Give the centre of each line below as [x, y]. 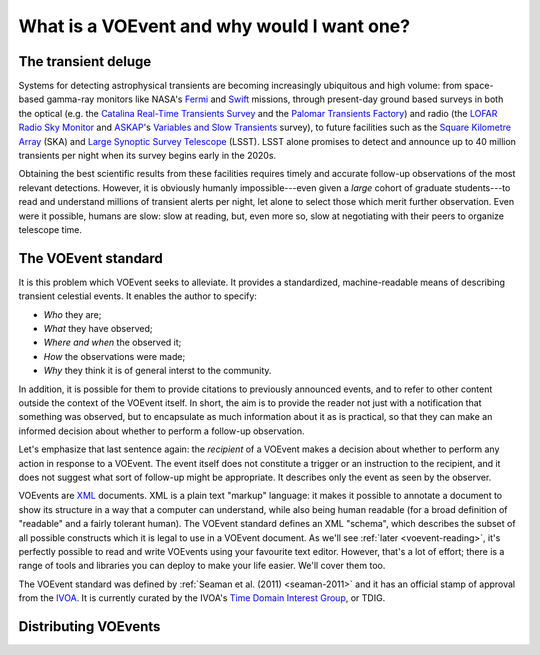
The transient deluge [85, 61]
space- [479, 86]
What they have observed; [98, 329]
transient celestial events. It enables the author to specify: [137, 296]
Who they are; [72, 314]
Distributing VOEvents [89, 626]
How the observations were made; [114, 356]
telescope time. [50, 229]
